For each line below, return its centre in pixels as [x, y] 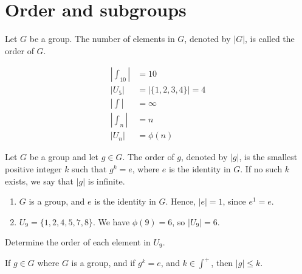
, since [234, 201]
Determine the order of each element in [78, 242]
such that [89, 169]
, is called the [270, 39]
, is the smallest [268, 157]
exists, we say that [39, 181]
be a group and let [64, 157]
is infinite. [106, 181]
